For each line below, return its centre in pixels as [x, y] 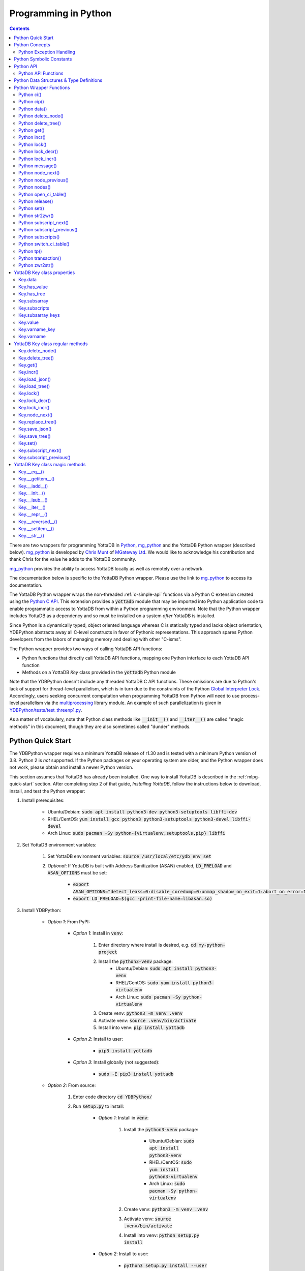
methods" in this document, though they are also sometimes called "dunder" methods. [100, 727]
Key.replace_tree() [38, 422]
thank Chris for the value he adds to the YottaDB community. [73, 559]
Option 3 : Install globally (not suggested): [116, 1062]
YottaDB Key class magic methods [50, 465]
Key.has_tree [32, 294]
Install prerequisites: [43, 800]
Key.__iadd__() [33, 486]
